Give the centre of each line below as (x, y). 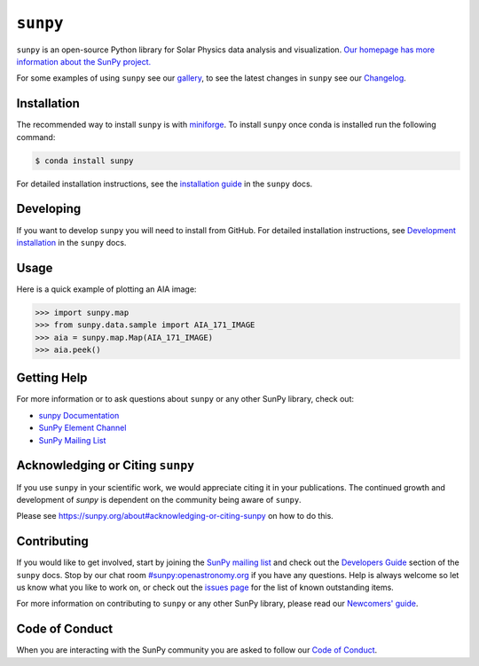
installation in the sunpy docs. (71, 242)
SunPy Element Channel (82, 428)
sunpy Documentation (79, 415)
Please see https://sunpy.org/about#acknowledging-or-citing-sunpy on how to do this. (175, 516)
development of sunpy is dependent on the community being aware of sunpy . (159, 499)
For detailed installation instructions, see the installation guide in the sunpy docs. (165, 184)
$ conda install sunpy (84, 161)
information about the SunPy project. (84, 61)
